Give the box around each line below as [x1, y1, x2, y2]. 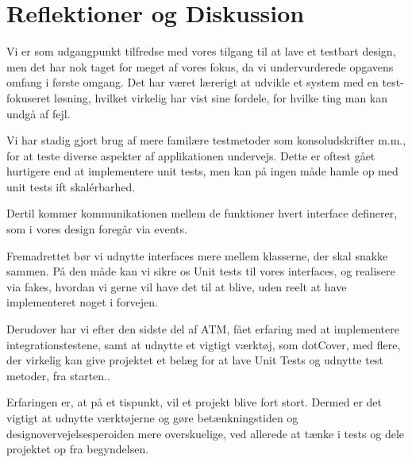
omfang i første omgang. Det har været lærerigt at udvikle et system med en [6, 74, 379, 90]
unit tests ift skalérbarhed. [6, 178, 136, 194]
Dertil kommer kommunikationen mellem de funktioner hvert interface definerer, [6, 205, 398, 221]
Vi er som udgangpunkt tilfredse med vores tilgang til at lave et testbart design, [6, 43, 396, 60]
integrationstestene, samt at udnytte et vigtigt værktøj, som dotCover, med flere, [6, 336, 401, 352]
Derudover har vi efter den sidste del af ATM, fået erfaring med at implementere [6, 321, 399, 337]
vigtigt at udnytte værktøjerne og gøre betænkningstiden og [6, 410, 298, 425]
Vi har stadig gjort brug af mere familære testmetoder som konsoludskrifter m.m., [6, 132, 406, 148]
